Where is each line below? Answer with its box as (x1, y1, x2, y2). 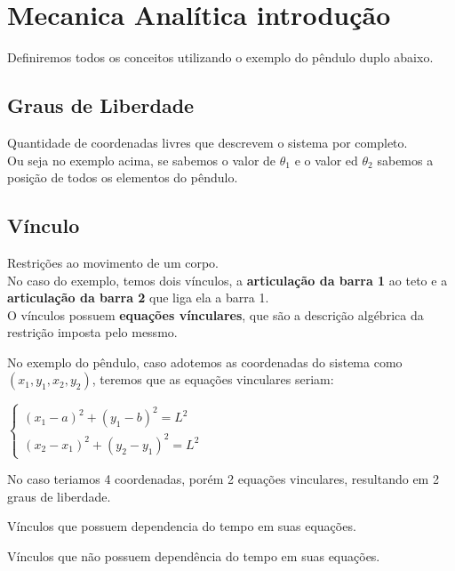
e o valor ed (294, 150, 358, 169)
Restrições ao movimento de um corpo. (7, 253, 219, 271)
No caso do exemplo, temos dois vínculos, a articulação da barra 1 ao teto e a (7, 270, 448, 289)
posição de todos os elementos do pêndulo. (7, 168, 238, 187)
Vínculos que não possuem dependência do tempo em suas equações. (7, 546, 380, 565)
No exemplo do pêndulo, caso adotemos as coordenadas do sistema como (7, 352, 403, 371)
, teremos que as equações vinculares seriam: (92, 370, 334, 389)
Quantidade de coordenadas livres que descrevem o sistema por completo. (7, 133, 408, 151)
